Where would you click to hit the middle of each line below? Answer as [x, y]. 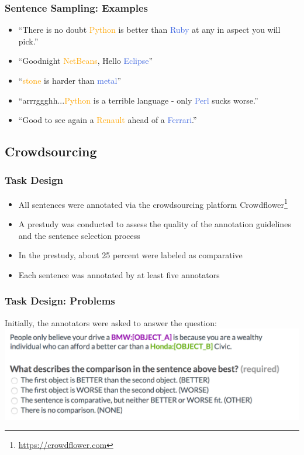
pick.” [28, 41]
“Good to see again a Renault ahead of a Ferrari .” [108, 120]
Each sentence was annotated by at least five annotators [119, 274]
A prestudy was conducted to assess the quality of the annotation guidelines [155, 224]
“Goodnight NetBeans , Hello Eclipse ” [86, 61]
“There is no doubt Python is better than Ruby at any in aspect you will [149, 30]
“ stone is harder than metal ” [70, 80]
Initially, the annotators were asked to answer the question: [111, 322]
